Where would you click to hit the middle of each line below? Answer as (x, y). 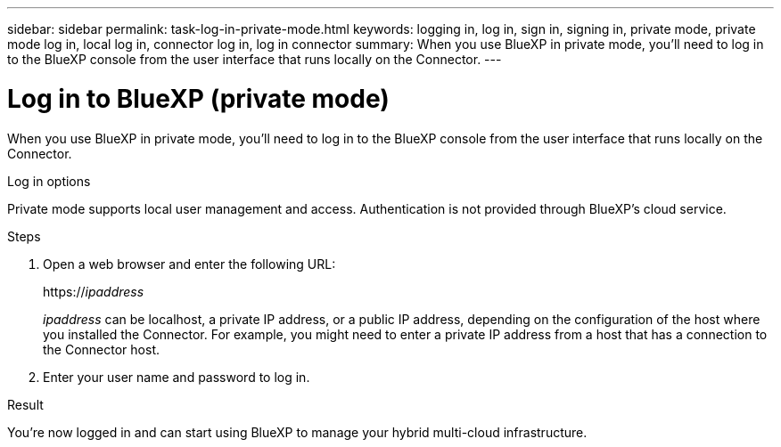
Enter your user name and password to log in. (177, 377)
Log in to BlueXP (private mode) (198, 98)
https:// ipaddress (94, 291)
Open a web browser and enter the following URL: (189, 264)
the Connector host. (102, 349)
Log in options (49, 181)
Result (25, 404)
